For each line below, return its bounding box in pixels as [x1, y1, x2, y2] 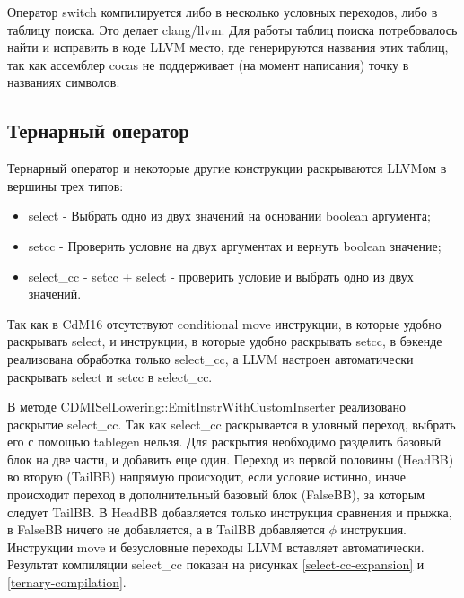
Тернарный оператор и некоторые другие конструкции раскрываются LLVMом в [7, 159, 447, 178]
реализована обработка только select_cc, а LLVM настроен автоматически [7, 349, 414, 368]
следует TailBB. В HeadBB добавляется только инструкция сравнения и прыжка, [7, 502, 452, 521]
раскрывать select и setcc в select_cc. [7, 367, 213, 386]
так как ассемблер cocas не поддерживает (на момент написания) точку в [7, 55, 409, 74]
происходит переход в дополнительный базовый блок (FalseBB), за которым [7, 485, 425, 504]
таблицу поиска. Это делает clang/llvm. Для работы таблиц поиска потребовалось [7, 20, 458, 39]
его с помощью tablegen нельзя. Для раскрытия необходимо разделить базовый [7, 432, 442, 451]
